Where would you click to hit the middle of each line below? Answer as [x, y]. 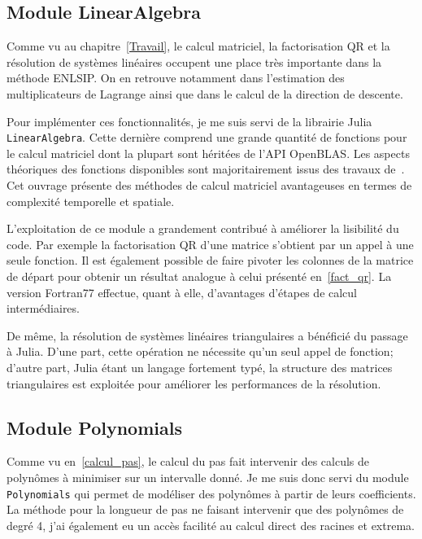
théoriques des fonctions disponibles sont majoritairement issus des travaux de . [206, 169]
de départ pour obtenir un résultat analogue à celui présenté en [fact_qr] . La [199, 276]
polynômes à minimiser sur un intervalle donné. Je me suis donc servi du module [208, 477]
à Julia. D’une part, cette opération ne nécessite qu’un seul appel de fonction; [200, 351]
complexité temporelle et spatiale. [91, 201]
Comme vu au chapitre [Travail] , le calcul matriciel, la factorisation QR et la [198, 46]
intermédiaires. [43, 308]
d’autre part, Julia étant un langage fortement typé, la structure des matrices [200, 367]
